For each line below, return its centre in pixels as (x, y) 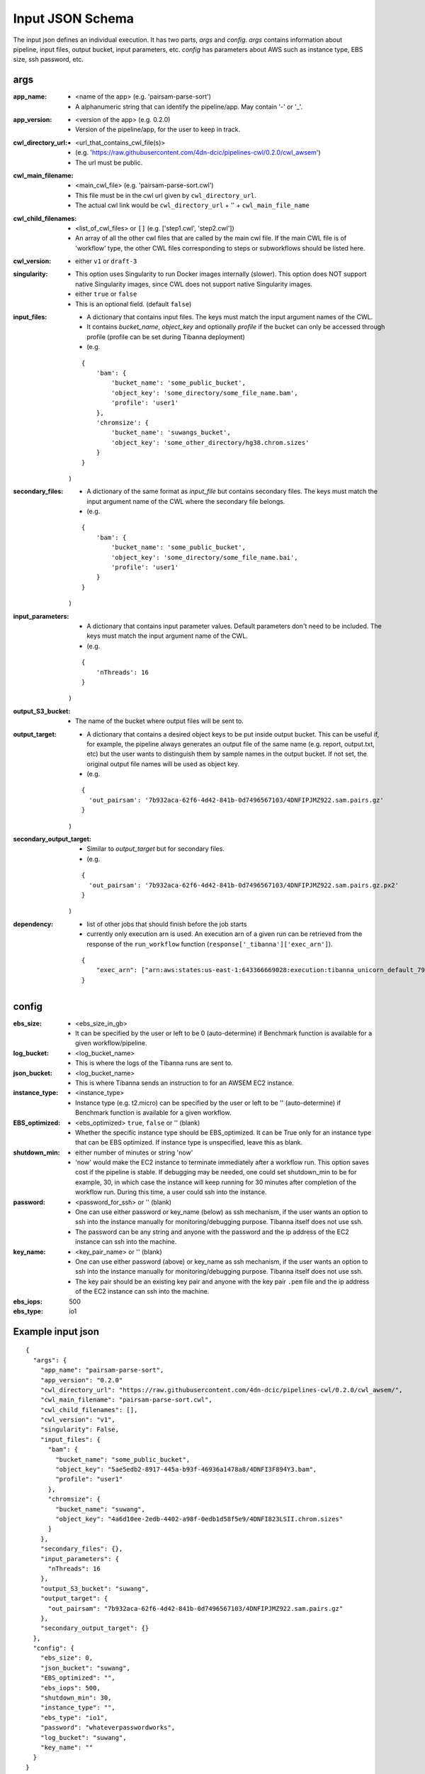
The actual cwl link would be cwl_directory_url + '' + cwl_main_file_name (192, 205)
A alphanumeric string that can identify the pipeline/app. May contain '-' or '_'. (189, 106)
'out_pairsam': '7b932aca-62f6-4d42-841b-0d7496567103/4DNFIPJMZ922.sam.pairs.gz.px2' (244, 885)
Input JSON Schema (74, 18)
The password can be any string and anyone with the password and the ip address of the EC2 (212, 1232)
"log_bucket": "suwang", (83, 1737)
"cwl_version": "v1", (78, 1420)
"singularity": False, (80, 1429)
